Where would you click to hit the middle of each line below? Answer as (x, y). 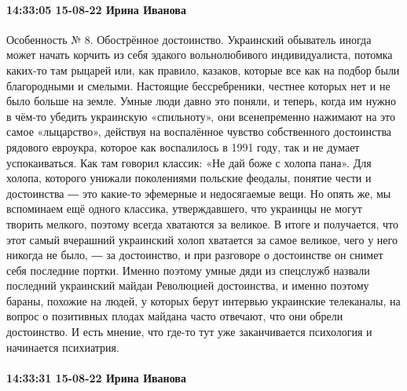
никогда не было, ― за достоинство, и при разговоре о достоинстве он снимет (195, 255)
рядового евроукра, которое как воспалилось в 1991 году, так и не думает (183, 146)
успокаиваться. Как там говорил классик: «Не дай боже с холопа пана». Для (189, 162)
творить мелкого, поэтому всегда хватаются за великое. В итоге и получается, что (202, 223)
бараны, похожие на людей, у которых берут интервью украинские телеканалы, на (203, 300)
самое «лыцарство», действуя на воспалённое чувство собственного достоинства (199, 132)
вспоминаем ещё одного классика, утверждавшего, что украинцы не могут (184, 208)
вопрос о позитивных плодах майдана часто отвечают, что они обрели (175, 316)
